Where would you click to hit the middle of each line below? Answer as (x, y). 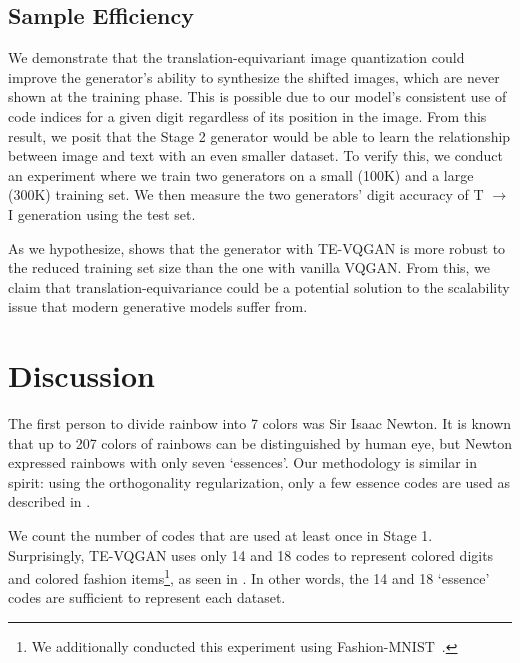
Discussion (81, 375)
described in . (49, 501)
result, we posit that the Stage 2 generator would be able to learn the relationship (259, 135)
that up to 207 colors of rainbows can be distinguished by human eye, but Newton (260, 442)
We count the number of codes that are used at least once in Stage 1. (220, 535)
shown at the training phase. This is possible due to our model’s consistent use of (257, 96)
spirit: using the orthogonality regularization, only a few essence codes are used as (259, 481)
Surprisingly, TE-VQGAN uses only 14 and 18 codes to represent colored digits (251, 554)
